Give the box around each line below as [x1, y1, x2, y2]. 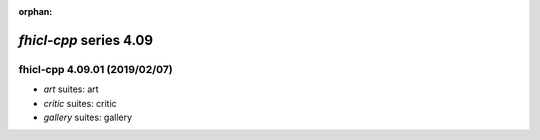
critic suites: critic [43, 97, 117, 109]
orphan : [18, 6, 53, 17]
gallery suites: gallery [43, 111, 133, 123]
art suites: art [43, 83, 99, 95]
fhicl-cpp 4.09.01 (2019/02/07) [18, 62, 174, 76]
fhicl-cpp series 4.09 [18, 31, 154, 49]
